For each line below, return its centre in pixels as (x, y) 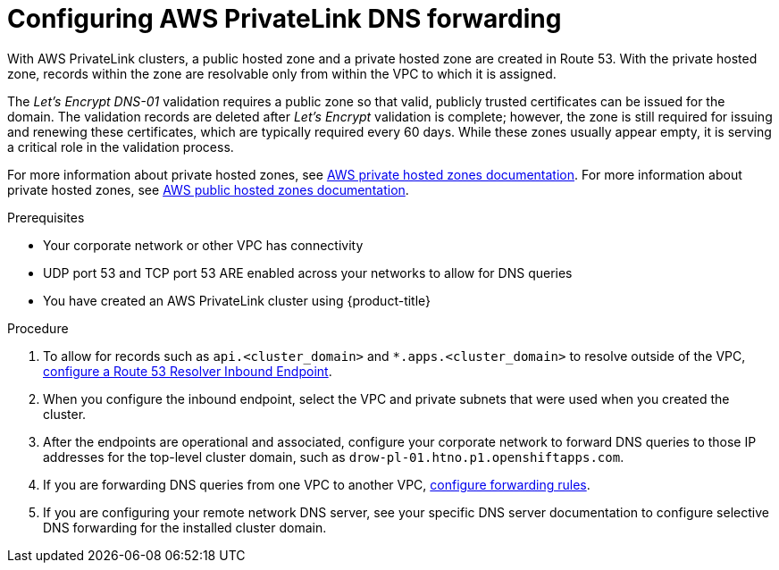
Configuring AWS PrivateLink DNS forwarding (285, 19)
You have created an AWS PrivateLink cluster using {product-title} (237, 300)
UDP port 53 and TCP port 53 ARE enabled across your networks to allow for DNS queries (308, 272)
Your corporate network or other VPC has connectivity (203, 245)
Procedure (38, 328)
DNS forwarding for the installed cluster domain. (185, 527)
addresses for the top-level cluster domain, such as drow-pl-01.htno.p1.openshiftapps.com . (334, 457)
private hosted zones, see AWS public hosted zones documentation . (208, 189)
